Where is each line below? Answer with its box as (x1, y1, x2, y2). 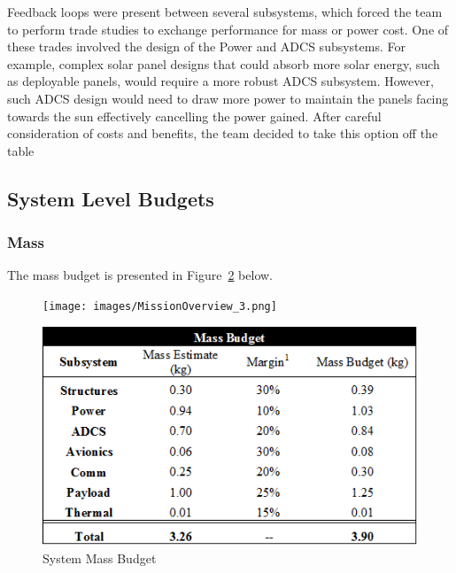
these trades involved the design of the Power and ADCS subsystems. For (7, 37, 406, 56)
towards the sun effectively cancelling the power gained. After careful (7, 106, 382, 125)
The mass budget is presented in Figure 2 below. (7, 266, 274, 284)
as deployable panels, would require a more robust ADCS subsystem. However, (7, 72, 434, 90)
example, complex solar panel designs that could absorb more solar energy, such (7, 54, 440, 73)
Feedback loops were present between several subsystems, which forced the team (7, 3, 443, 20)
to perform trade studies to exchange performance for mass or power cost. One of (7, 19, 449, 38)
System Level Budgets (7, 184, 214, 212)
